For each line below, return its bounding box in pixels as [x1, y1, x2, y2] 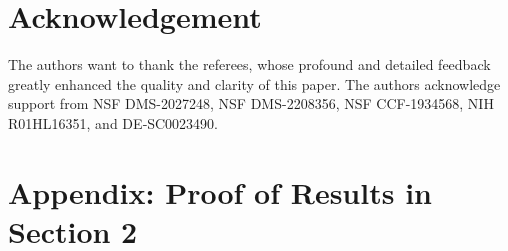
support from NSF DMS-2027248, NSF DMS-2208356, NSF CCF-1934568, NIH [8, 93, 494, 114]
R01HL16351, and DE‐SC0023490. [8, 112, 219, 133]
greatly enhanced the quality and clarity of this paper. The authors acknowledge [8, 73, 501, 94]
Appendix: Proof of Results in [8, 171, 432, 212]
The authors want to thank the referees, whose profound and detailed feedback [8, 54, 491, 75]
